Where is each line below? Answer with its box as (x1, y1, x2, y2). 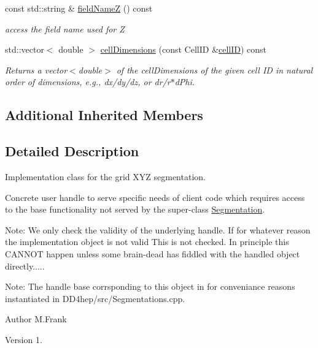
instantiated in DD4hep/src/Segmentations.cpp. (5, 292, 185, 304)
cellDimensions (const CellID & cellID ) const (100, 43, 267, 56)
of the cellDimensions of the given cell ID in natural (116, 63, 313, 76)
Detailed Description (5, 142, 139, 161)
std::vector (5, 43, 44, 56)
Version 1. (5, 333, 42, 346)
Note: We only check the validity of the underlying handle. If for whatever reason (5, 223, 311, 236)
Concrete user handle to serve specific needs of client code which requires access (5, 191, 305, 203)
